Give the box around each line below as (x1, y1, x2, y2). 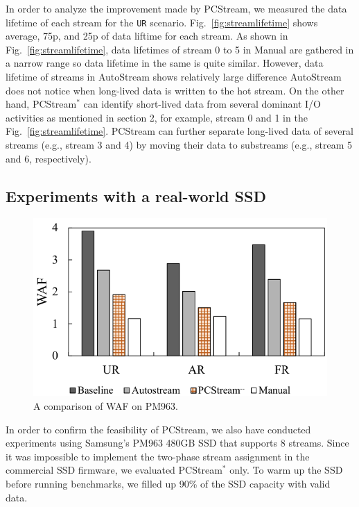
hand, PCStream (6, 97, 77, 111)
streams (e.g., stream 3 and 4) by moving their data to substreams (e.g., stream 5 (6, 138, 353, 151)
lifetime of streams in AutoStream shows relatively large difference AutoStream (6, 69, 342, 84)
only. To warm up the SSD (229, 463, 343, 477)
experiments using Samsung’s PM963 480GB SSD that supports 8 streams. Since (6, 435, 349, 450)
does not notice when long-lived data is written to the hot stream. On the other (6, 83, 344, 97)
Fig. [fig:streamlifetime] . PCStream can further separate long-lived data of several (6, 124, 353, 138)
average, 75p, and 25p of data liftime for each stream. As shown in (6, 28, 288, 43)
